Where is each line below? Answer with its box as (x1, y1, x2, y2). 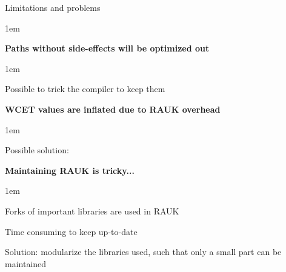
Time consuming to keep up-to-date (5, 225, 138, 237)
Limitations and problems (5, 1, 101, 13)
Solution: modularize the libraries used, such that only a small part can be (5, 245, 282, 258)
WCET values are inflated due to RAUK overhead (5, 102, 221, 115)
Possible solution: (5, 144, 69, 156)
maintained (5, 257, 47, 270)
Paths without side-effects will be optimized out (5, 42, 210, 55)
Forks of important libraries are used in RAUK (5, 204, 179, 217)
